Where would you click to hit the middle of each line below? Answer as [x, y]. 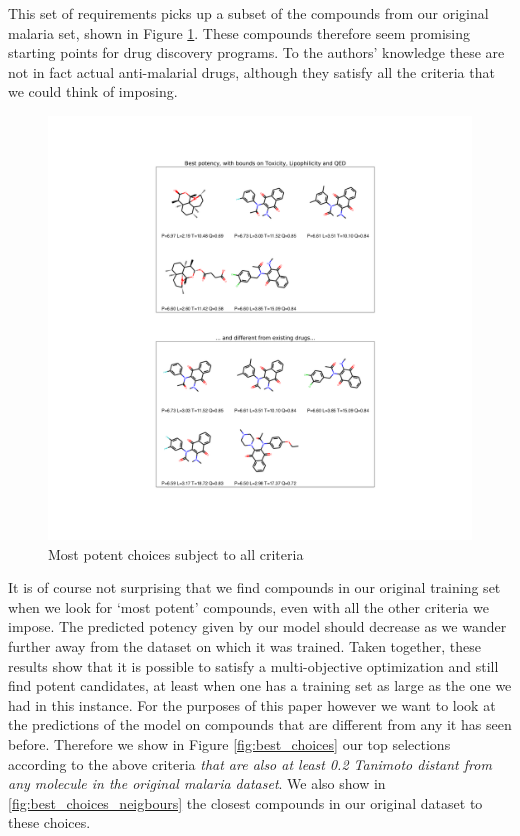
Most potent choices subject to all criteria [176, 553]
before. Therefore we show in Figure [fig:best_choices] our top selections [229, 743]
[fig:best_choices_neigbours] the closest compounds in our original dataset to [245, 802]
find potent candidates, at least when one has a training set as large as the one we [260, 685]
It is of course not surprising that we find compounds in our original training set [254, 587]
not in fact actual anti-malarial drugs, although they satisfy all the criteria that [251, 71]
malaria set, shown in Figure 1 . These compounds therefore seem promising [239, 32]
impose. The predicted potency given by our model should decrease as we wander [257, 626]
